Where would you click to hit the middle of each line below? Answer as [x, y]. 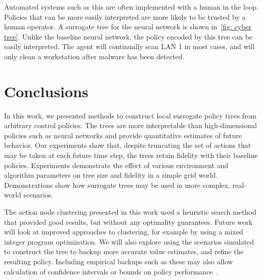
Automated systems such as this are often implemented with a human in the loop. [131, 7]
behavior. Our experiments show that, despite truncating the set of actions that [128, 145]
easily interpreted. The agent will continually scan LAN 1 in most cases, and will [129, 46]
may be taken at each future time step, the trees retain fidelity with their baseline [131, 155]
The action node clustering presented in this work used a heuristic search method [130, 212]
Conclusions [46, 91]
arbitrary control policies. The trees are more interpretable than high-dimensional [130, 125]
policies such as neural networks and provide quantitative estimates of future [123, 135]
